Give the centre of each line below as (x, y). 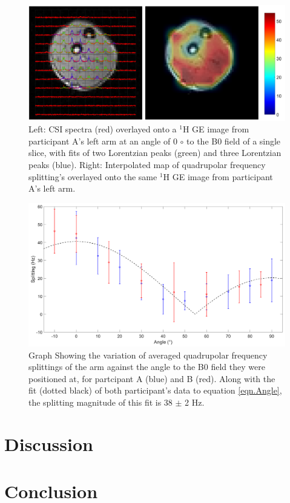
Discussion (49, 443)
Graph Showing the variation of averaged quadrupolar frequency (148, 355)
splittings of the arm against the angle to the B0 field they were (147, 367)
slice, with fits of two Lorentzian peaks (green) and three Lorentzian (155, 153)
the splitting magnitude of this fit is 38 (101, 402)
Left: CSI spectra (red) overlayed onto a (103, 129)
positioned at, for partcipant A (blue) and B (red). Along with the (152, 378)
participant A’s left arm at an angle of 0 (103, 141)
